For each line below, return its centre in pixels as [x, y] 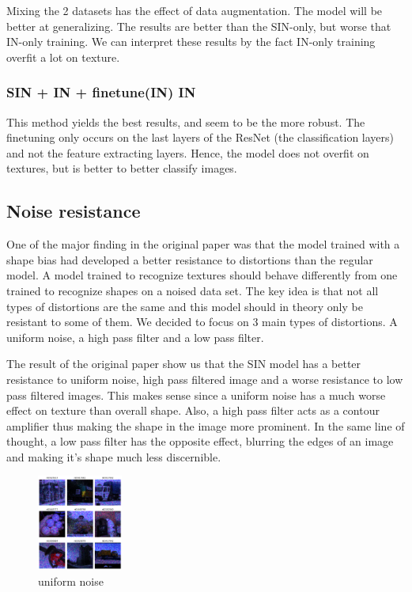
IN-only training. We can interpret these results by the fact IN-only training [191, 42]
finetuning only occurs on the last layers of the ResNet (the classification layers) [200, 137]
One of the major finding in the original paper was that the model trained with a [203, 244]
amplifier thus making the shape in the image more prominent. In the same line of [206, 425]
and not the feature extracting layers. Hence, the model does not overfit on [188, 152]
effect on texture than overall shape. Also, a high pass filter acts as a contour [193, 410]
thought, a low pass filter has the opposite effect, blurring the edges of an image [200, 441]
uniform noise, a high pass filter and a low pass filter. [135, 337]
